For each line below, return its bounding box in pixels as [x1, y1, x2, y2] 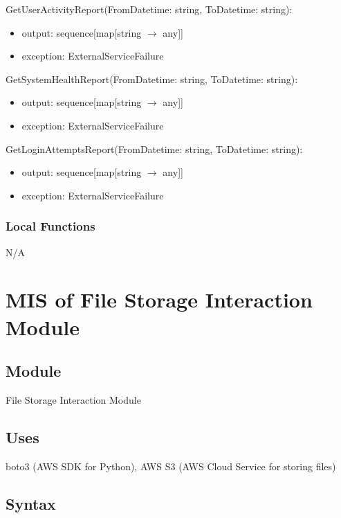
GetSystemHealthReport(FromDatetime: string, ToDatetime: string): [6, 71, 298, 86]
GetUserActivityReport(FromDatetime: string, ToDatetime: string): [6, 2, 293, 16]
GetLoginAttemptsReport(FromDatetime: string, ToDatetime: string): [6, 141, 303, 156]
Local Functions [6, 217, 95, 235]
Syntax [6, 492, 56, 514]
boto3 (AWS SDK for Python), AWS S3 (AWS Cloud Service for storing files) [6, 458, 336, 473]
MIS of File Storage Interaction [6, 285, 313, 314]
